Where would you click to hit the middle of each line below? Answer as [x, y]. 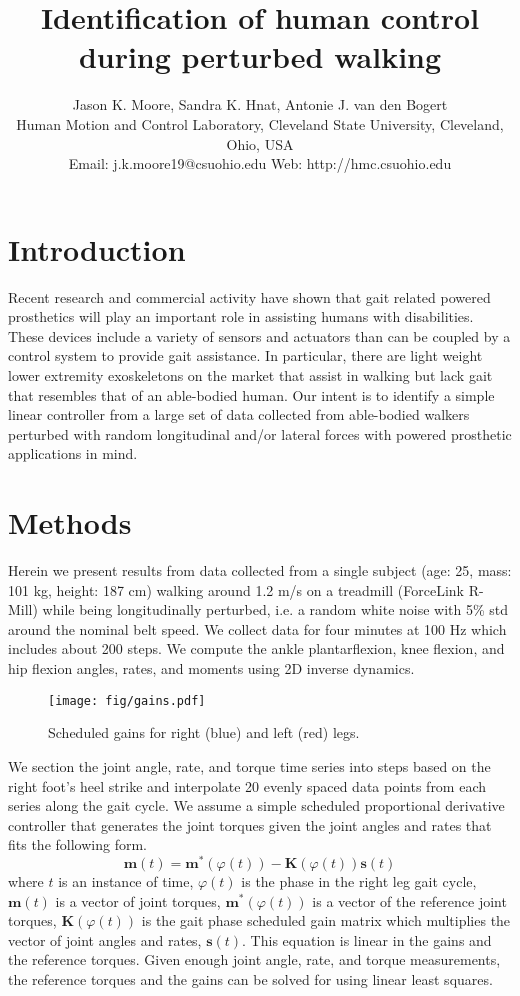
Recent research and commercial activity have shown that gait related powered [249, 296]
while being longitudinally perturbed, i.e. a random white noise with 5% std [275, 609]
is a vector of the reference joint [409, 900]
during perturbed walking [260, 56]
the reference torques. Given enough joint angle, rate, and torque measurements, [254, 959]
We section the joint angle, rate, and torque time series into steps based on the [249, 765]
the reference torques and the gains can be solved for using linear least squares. [250, 978]
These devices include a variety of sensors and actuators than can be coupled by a [259, 335]
